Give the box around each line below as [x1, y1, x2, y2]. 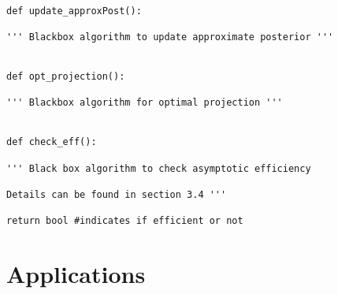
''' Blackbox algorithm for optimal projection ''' [6, 97, 283, 109]
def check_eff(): [6, 136, 97, 148]
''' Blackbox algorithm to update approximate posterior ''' [6, 31, 334, 43]
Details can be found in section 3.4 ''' [6, 188, 227, 200]
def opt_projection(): [6, 70, 125, 82]
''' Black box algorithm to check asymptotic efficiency [6, 162, 311, 174]
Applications [6, 258, 146, 289]
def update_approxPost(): [6, 5, 142, 17]
